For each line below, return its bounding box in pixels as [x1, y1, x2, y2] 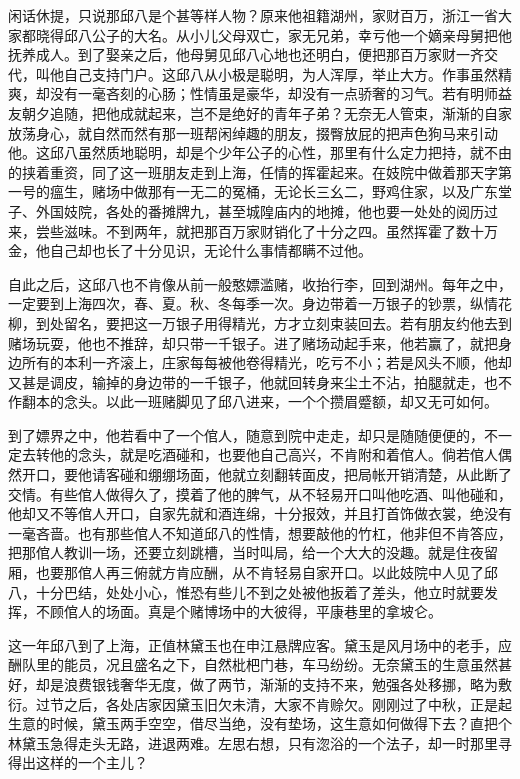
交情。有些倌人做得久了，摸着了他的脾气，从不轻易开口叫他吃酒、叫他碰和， [8, 483, 512, 504]
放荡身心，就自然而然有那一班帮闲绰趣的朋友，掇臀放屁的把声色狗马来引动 [8, 122, 498, 143]
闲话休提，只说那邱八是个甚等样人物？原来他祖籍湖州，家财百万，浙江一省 [8, 5, 498, 25]
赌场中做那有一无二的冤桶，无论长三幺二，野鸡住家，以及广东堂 [91, 181, 512, 202]
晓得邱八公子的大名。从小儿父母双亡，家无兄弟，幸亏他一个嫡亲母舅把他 [35, 24, 512, 45]
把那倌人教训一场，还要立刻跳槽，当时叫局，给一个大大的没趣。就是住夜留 [8, 542, 498, 563]
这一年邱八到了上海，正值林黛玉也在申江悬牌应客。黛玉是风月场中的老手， [8, 634, 498, 655]
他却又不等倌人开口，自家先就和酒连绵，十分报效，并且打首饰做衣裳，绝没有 [8, 503, 512, 524]
